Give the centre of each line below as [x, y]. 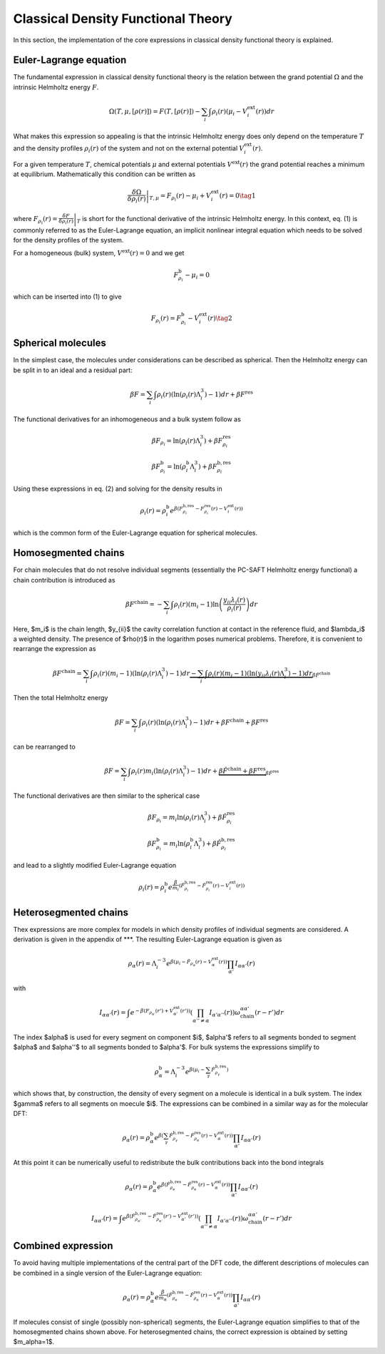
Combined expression [63, 1246]
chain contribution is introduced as [64, 580]
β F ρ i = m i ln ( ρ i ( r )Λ [176, 819]
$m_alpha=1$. [34, 1342]
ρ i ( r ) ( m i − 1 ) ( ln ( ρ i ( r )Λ [128, 674]
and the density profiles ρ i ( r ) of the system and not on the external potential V [129, 149]
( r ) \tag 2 [220, 318]
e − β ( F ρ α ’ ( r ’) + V [152, 1012]
